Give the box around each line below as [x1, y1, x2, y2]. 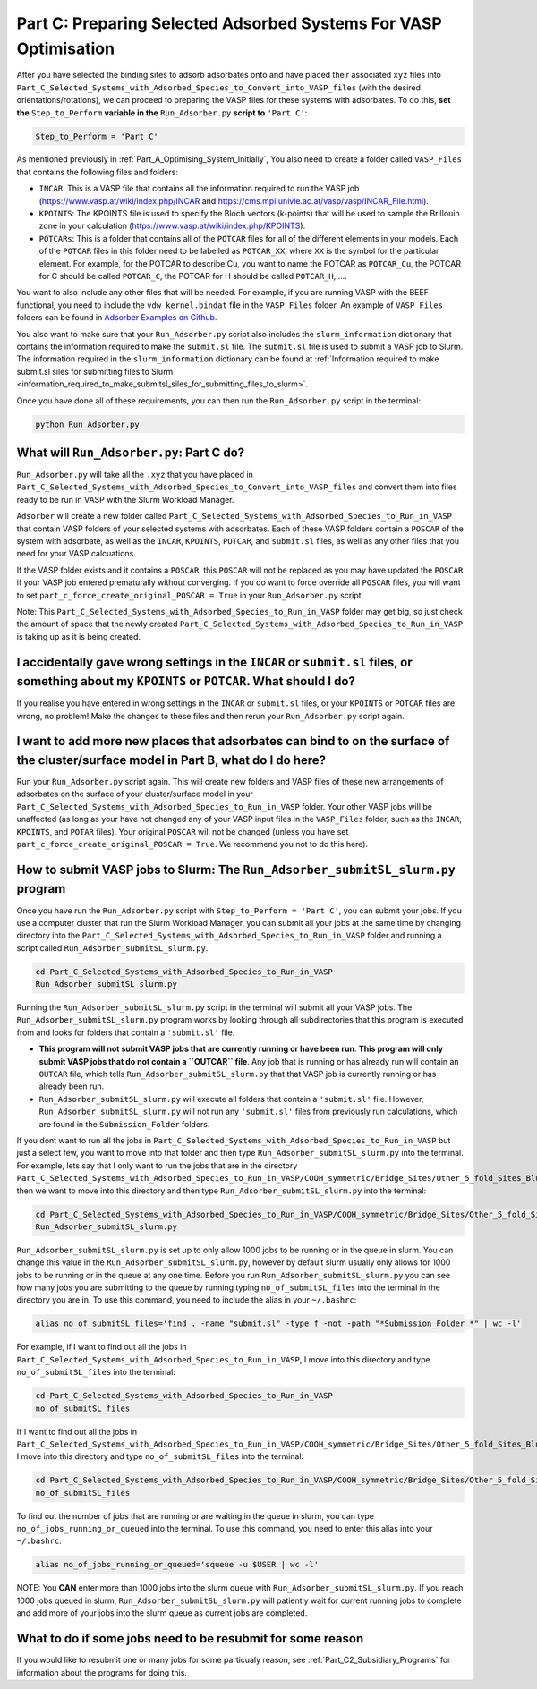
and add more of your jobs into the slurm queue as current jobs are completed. [16, 1608, 308, 1618]
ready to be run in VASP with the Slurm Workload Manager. [16, 494, 234, 505]
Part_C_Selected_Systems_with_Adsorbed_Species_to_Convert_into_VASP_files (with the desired [16, 81, 421, 93]
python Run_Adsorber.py [35, 419, 141, 429]
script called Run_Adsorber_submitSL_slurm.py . [16, 942, 209, 953]
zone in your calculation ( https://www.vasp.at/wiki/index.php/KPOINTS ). [38, 220, 306, 232]
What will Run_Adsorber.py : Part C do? [16, 445, 245, 460]
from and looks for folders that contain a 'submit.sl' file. [16, 1027, 235, 1038]
